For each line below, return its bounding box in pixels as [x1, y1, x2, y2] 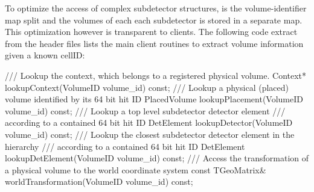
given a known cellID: [5, 49, 85, 61]
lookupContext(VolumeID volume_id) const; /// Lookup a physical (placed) [5, 81, 289, 93]
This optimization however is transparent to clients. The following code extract [5, 25, 298, 38]
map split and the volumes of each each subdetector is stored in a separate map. [5, 13, 303, 26]
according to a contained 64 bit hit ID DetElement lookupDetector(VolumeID [5, 116, 293, 129]
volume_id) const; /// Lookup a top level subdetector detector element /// [5, 104, 286, 117]
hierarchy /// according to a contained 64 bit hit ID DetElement [5, 140, 245, 152]
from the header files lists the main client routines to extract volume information [5, 37, 304, 49]
